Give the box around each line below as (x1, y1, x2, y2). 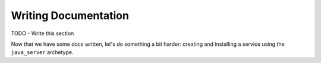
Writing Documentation (11, 9, 129, 22)
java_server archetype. (11, 49, 74, 56)
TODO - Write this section (11, 30, 74, 37)
